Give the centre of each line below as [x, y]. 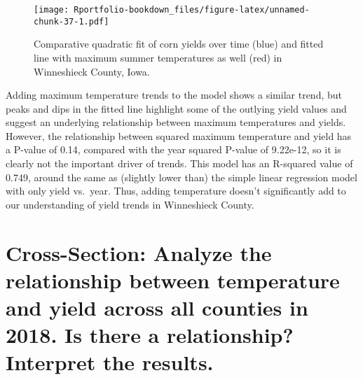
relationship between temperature [173, 280]
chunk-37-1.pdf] [71, 21]
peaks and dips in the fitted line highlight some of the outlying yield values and [176, 108]
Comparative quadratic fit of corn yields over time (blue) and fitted [179, 44]
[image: [52, 10]
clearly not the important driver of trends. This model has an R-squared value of [179, 163]
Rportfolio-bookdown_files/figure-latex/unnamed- [192, 10]
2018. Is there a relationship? [150, 335]
